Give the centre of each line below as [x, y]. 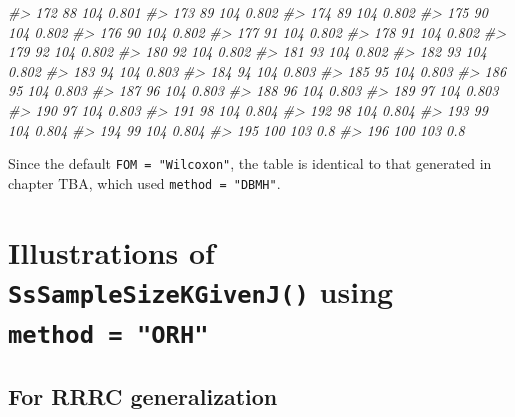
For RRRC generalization [143, 395]
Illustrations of [111, 251]
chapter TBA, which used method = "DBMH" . [144, 182]
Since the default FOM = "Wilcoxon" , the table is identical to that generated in [250, 163]
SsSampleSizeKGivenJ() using [201, 290]
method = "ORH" [108, 335]
